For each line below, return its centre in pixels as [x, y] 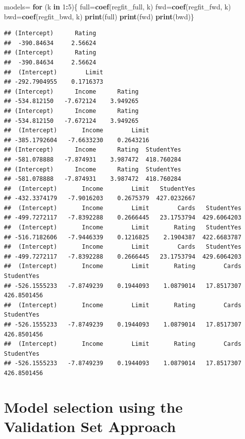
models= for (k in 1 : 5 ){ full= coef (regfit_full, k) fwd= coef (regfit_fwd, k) [118, 6]
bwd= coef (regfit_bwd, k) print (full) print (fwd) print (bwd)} [99, 16]
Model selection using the [93, 407]
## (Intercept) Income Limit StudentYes [100, 189]
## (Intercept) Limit [54, 72]
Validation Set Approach [90, 426]
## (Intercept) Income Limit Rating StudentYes [123, 228]
